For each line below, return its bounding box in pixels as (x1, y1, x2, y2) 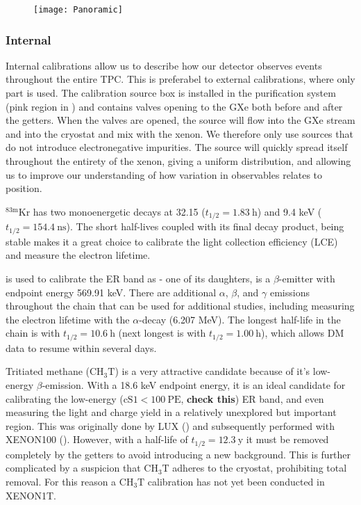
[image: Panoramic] (33, 5, 123, 15)
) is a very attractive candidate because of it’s (115, 364, 310, 378)
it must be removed (246, 432, 329, 447)
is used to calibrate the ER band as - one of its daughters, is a (6, 271, 271, 285)
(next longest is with (118, 326, 206, 340)
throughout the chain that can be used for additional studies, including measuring (6, 298, 355, 313)
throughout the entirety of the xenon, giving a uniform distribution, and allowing (6, 154, 351, 168)
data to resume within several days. (6, 340, 157, 355)
